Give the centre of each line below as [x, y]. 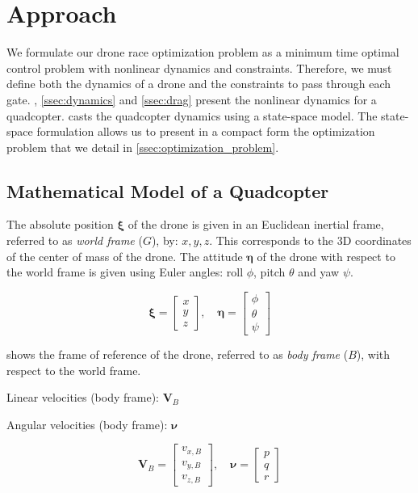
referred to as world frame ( [75, 240]
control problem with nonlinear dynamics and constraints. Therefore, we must [199, 67]
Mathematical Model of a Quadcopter [168, 190]
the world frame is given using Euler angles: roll [125, 272]
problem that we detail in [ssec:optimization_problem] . [143, 147]
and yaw [319, 272]
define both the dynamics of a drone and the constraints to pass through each [199, 84]
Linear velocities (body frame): [83, 397]
